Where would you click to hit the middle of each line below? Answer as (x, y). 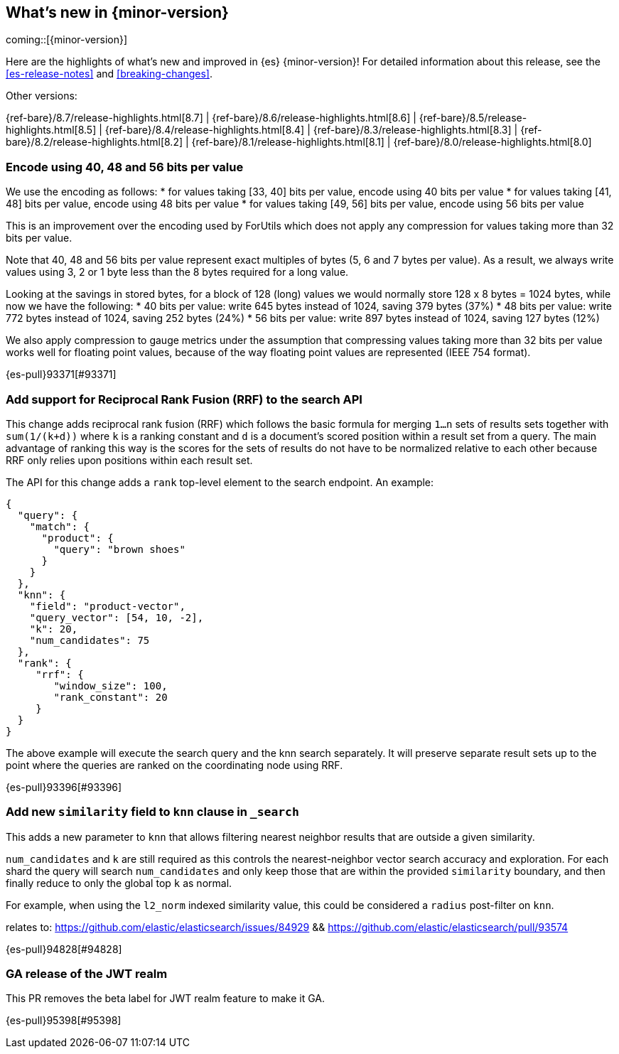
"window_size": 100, (111, 685)
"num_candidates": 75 (90, 640)
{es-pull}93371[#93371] (61, 375)
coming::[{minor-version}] (67, 40)
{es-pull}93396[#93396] (64, 787)
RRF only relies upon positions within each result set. (129, 460)
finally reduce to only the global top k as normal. (119, 883)
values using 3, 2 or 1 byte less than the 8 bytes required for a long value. (177, 272)
